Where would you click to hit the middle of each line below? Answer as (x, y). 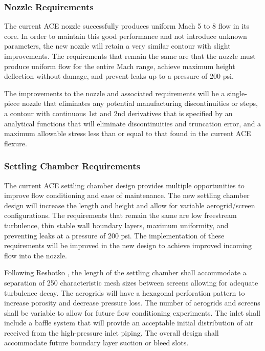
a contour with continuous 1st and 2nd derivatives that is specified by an (118, 113)
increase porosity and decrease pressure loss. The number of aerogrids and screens (132, 303)
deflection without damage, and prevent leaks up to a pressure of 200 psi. (119, 76)
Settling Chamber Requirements (72, 166)
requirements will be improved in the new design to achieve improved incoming (128, 245)
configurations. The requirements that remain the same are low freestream (120, 215)
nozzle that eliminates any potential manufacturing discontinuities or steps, (140, 103)
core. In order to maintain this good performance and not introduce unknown (126, 36)
